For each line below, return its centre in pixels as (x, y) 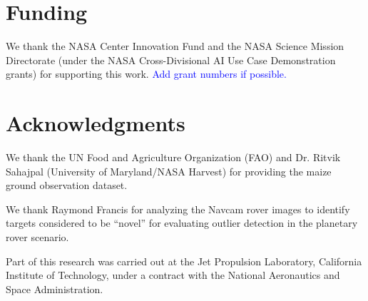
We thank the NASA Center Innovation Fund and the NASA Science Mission (175, 46)
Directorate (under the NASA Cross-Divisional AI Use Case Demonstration (171, 60)
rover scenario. (37, 237)
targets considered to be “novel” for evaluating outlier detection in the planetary (182, 223)
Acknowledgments (96, 123)
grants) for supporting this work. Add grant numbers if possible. (146, 74)
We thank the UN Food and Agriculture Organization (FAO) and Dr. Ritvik (173, 157)
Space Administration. (55, 289)
